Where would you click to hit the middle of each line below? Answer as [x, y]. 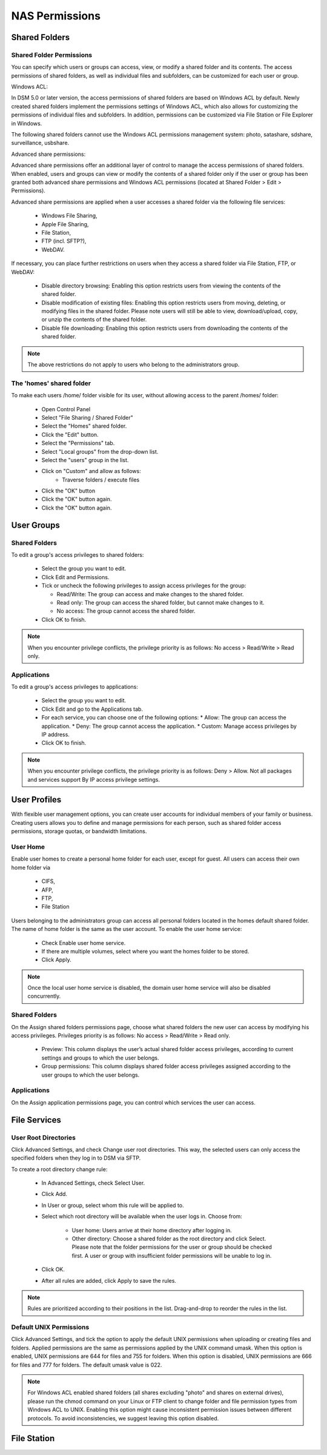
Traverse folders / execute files [101, 480]
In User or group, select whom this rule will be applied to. [113, 1205]
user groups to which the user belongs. [91, 1075]
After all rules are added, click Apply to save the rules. [109, 1280]
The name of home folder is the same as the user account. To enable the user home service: [127, 929]
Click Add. [54, 1194]
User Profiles [36, 800]
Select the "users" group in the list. [85, 460]
